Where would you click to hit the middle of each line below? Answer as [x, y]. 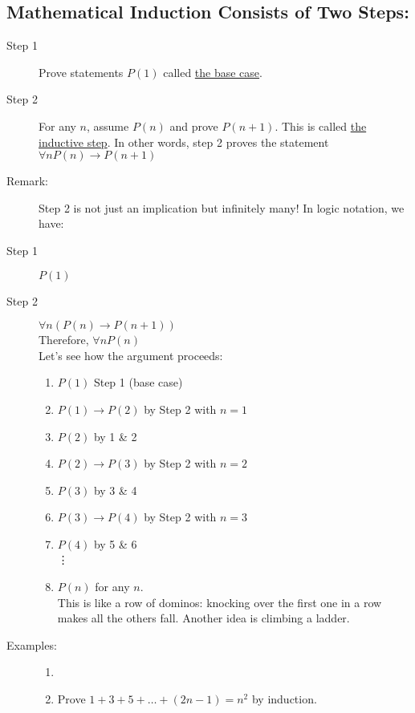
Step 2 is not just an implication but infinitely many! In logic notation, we [222, 207]
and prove [194, 126]
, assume [108, 126]
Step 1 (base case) [138, 382]
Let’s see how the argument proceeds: [131, 355]
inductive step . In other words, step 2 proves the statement [184, 142]
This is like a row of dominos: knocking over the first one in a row [220, 602]
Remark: [27, 181]
